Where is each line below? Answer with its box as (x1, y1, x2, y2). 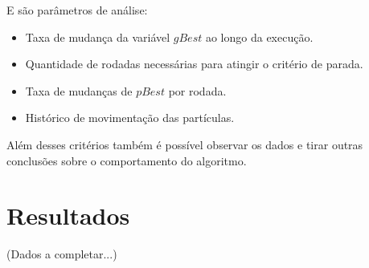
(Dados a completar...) (6, 246, 117, 262)
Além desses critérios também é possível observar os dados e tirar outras (6, 136, 363, 152)
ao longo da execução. (205, 28, 314, 45)
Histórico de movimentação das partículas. (25, 109, 235, 126)
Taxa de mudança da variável (25, 28, 170, 45)
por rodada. (168, 82, 227, 99)
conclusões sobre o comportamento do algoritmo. (6, 152, 247, 169)
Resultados (6, 199, 130, 232)
